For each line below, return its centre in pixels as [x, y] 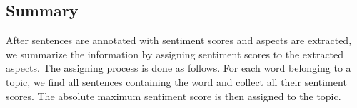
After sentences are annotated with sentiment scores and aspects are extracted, [179, 40]
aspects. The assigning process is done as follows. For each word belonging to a [178, 68]
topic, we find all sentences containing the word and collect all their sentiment [176, 81]
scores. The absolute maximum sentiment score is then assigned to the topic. [174, 96]
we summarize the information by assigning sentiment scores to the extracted [175, 54]
